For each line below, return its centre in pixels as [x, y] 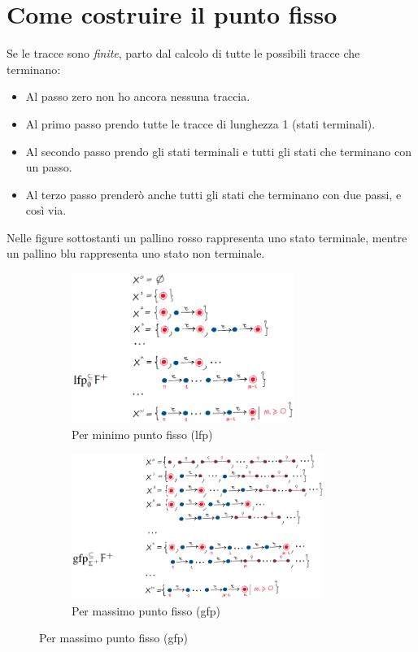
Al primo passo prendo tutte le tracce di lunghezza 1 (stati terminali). [200, 123]
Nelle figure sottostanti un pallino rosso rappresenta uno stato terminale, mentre [207, 237]
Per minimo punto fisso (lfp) [142, 434]
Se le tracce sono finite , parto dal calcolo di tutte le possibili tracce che [183, 53]
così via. [46, 210]
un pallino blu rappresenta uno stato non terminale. [136, 253]
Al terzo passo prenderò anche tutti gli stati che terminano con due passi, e [213, 194]
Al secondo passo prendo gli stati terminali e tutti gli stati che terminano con [218, 151]
